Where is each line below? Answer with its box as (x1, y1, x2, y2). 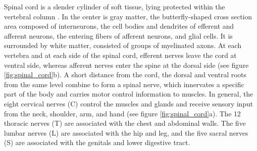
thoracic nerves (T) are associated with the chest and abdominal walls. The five (4, 118, 246, 128)
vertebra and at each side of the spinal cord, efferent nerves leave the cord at (4, 50, 237, 60)
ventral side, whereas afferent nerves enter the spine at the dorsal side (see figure (4, 59, 249, 70)
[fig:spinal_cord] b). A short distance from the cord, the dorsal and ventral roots (4, 69, 247, 80)
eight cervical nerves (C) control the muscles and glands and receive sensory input (4, 98, 253, 108)
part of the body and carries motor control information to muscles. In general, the (4, 89, 253, 99)
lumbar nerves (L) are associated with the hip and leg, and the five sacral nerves (4, 127, 249, 138)
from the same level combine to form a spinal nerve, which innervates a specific (4, 79, 244, 89)
